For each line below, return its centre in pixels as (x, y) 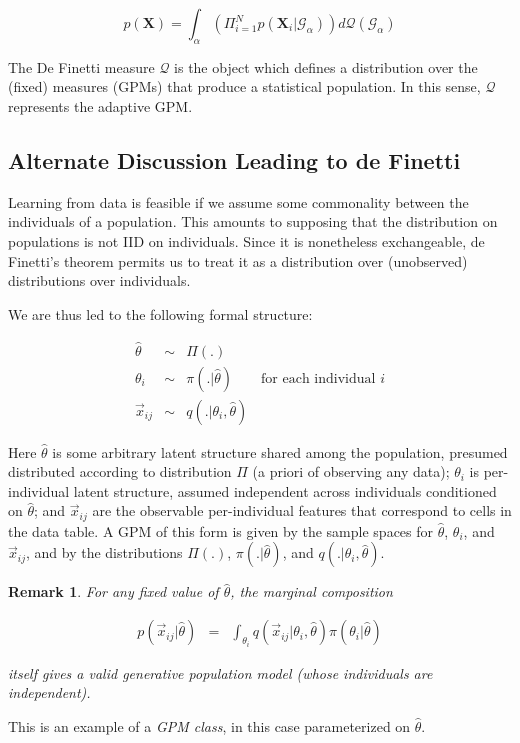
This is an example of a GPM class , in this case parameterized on (209, 725)
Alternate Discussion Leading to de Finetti (234, 159)
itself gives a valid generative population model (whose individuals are (220, 672)
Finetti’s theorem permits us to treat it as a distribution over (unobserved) (238, 260)
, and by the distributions (104, 552)
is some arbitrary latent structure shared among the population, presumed (280, 451)
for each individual (318, 378)
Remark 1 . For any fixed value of (113, 591)
